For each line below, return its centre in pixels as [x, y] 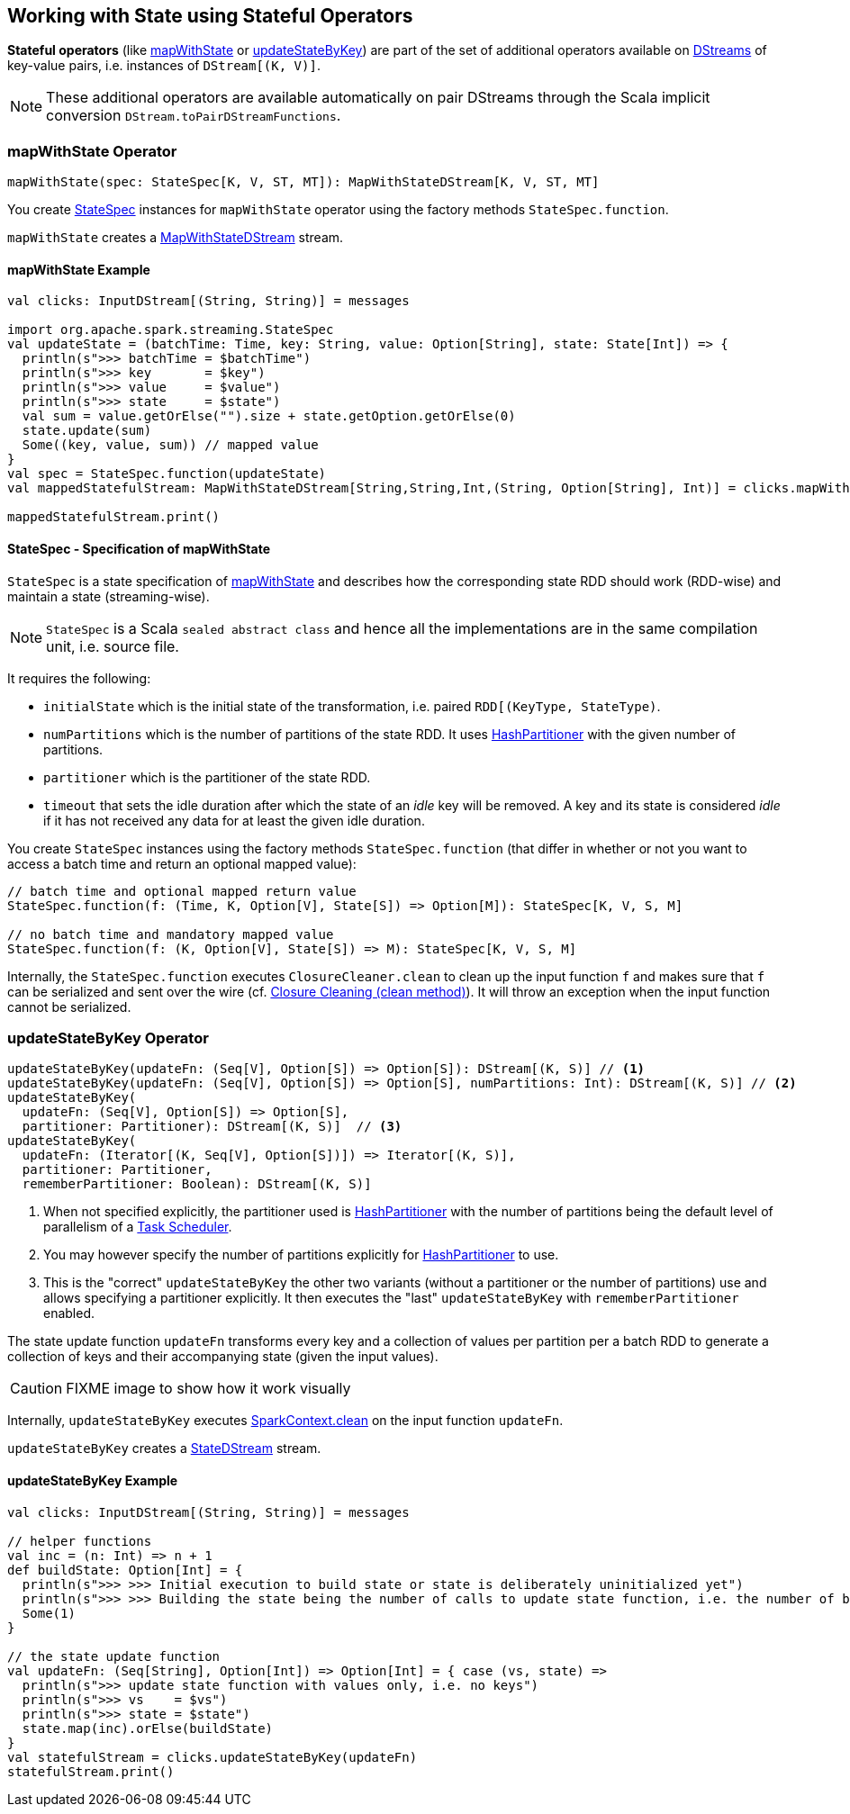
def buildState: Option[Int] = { [125, 1570]
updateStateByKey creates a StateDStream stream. [164, 1448]
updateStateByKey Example [93, 1480]
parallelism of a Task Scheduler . [138, 1227]
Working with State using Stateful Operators [210, 16]
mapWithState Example [79, 269]
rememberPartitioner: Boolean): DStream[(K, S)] [197, 1184]
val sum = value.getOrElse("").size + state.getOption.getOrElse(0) [269, 416]
